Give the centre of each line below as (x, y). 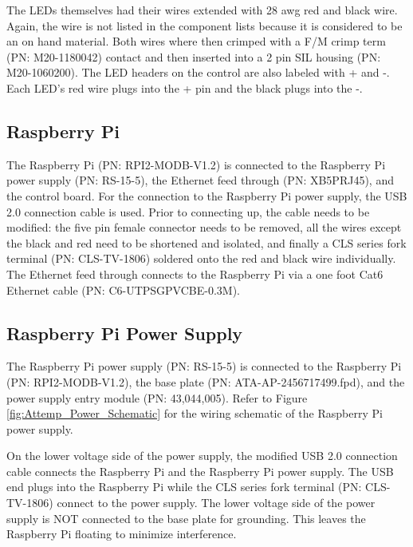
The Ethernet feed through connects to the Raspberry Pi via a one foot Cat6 (195, 273)
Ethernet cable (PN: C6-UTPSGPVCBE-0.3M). (123, 289)
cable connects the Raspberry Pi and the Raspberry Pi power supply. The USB (200, 471)
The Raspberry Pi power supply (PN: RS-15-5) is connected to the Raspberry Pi (204, 366)
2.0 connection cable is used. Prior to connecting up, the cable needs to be (188, 211)
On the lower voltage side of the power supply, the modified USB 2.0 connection (202, 456)
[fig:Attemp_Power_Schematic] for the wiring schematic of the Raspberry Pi (195, 413)
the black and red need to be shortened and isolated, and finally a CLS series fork (206, 242)
